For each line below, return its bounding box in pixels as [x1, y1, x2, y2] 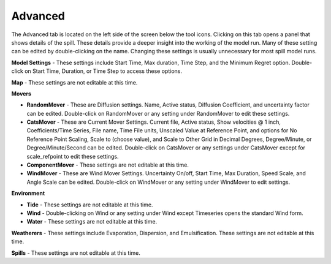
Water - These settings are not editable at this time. [26, 218, 158, 225]
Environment [11, 190, 45, 197]
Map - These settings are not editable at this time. [11, 78, 138, 86]
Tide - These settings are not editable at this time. [26, 201, 153, 208]
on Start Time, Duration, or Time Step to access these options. [25, 67, 182, 75]
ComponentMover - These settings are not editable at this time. [26, 161, 189, 168]
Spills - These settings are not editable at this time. [11, 249, 141, 257]
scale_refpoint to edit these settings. [26, 153, 119, 160]
